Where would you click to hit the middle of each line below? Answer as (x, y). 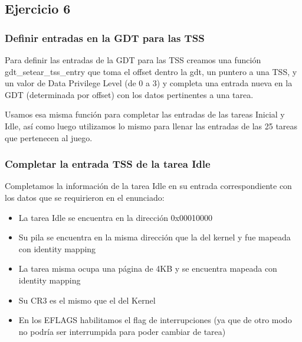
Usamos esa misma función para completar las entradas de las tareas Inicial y (145, 114)
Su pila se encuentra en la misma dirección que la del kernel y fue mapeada (155, 237)
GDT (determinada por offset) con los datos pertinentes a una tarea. (129, 94)
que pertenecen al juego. (49, 137)
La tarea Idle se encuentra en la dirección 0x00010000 (115, 217)
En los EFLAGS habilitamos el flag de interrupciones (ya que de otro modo (155, 320)
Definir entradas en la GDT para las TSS (105, 38)
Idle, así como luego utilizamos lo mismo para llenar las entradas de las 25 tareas (151, 126)
